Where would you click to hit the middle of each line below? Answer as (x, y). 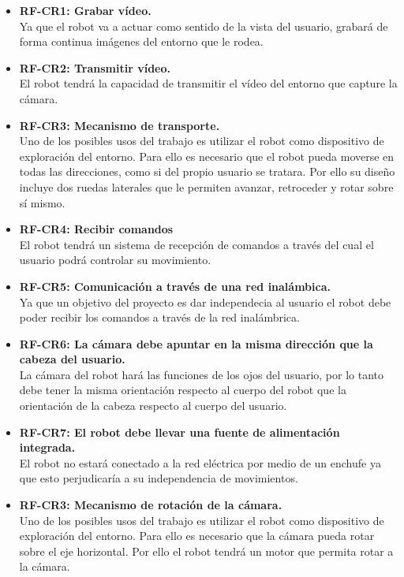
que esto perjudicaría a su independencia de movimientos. (159, 478)
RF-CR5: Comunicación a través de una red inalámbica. (175, 286)
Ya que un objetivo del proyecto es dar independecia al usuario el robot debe (205, 302)
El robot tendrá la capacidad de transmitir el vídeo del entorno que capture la (208, 83)
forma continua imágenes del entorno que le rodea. (141, 41)
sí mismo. (42, 202)
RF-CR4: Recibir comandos (96, 229)
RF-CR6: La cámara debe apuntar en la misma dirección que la (196, 343)
